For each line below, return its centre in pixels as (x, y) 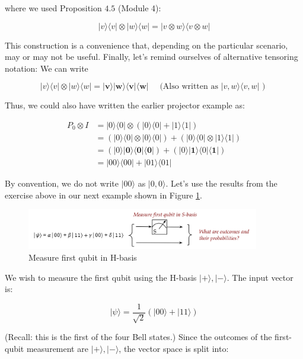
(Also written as (189, 87)
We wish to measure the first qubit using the (86, 277)
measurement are (57, 348)
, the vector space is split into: (174, 348)
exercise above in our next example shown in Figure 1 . (103, 195)
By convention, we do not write (62, 183)
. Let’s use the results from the (221, 183)
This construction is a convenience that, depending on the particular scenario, (146, 45)
